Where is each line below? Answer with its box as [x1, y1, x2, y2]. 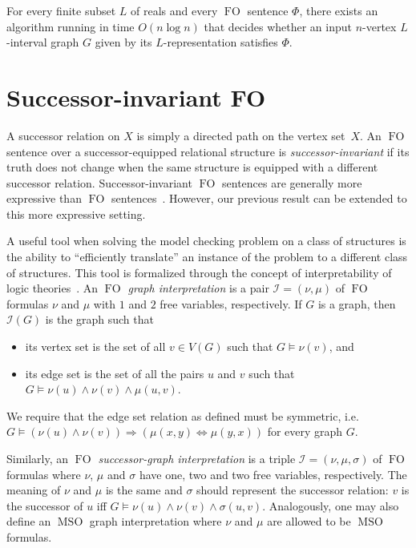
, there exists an [299, 2, 378, 18]
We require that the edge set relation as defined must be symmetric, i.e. [6, 407, 359, 424]
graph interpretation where [89, 513, 222, 530]
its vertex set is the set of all [25, 338, 166, 355]
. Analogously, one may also [262, 497, 399, 514]
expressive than [6, 190, 82, 207]
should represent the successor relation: [196, 482, 389, 498]
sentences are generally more [222, 174, 362, 191]
